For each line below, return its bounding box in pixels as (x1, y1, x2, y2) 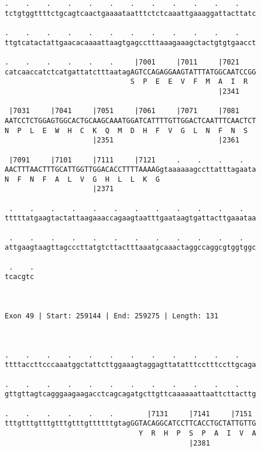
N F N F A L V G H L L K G (5, 175, 160, 183)
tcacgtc (5, 273, 35, 281)
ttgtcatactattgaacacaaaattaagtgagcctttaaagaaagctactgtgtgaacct (5, 38, 256, 47)
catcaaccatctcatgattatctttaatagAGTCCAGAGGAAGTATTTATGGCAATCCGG (5, 67, 256, 76)
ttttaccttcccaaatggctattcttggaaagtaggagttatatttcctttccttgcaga (5, 361, 256, 369)
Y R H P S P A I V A (139, 429, 256, 437)
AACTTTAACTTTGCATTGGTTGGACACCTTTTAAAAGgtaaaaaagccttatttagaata (5, 165, 256, 174)
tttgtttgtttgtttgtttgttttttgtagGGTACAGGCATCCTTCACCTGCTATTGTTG (5, 419, 256, 428)
